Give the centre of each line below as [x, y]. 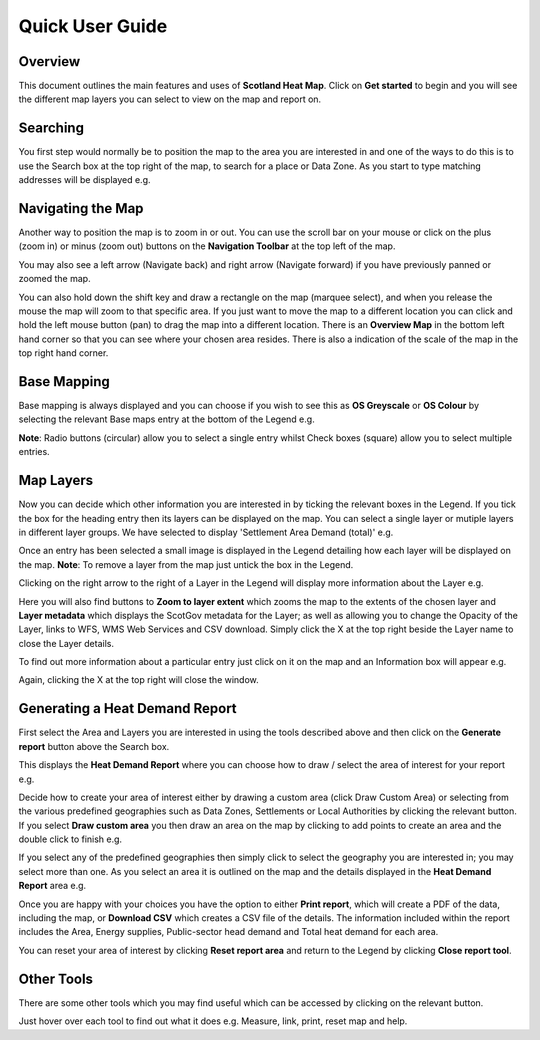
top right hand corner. [63, 353]
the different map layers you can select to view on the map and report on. [170, 99]
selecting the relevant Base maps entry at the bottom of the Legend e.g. [166, 419]
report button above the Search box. [94, 746]
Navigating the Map [81, 208]
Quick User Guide [93, 26]
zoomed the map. [54, 279]
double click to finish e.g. [70, 839]
